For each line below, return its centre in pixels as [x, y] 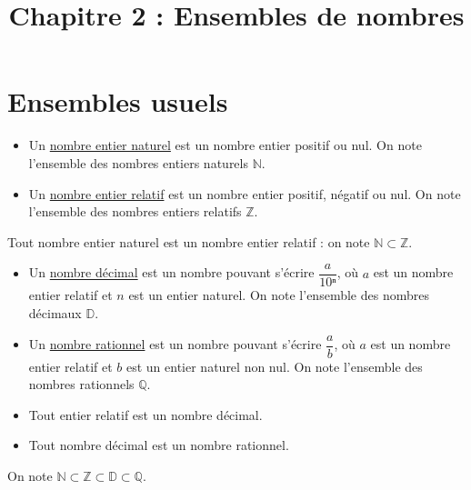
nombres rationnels [81, 384]
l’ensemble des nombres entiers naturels [138, 162]
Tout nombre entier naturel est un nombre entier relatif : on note [189, 241]
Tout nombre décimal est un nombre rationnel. [159, 445]
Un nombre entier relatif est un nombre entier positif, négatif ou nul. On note [245, 193]
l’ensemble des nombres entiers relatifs [135, 211]
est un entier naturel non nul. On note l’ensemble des [274, 366]
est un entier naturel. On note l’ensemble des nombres [279, 295]
